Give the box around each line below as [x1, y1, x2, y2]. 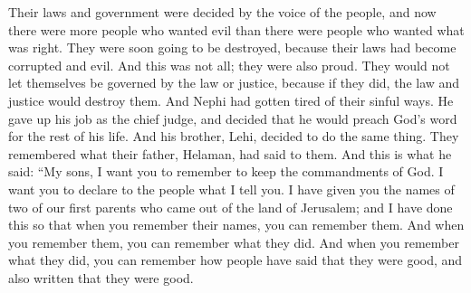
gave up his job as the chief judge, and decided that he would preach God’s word [8, 109, 457, 128]
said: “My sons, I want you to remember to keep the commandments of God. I [8, 162, 444, 181]
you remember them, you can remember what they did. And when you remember [8, 232, 459, 251]
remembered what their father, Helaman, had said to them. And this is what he [8, 144, 452, 163]
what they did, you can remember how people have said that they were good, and [8, 250, 463, 269]
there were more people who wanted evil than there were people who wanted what [8, 20, 465, 39]
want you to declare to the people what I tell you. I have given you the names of [8, 179, 455, 198]
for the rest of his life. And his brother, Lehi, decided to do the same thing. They [8, 127, 459, 146]
